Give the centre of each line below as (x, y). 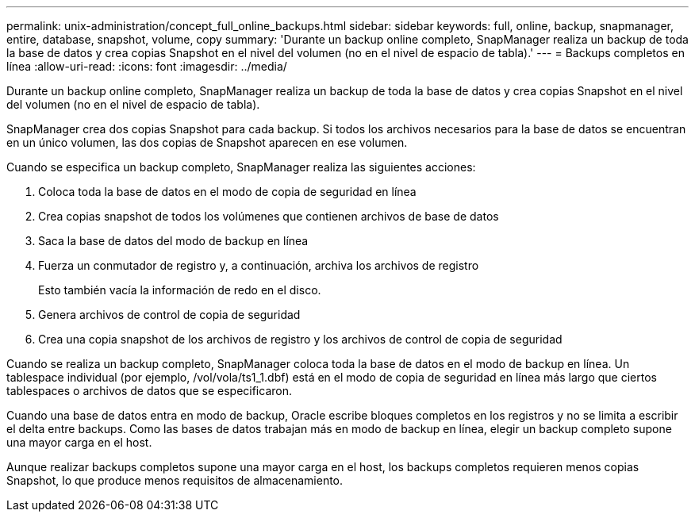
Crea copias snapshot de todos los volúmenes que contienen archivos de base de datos (269, 216)
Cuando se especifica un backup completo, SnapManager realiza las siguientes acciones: (241, 167)
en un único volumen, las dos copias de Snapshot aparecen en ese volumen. (207, 142)
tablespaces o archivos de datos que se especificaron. (149, 391)
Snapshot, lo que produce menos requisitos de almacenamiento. (175, 480)
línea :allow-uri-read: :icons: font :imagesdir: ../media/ (147, 66)
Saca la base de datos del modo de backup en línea (173, 241)
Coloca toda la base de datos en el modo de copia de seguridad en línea (227, 192)
